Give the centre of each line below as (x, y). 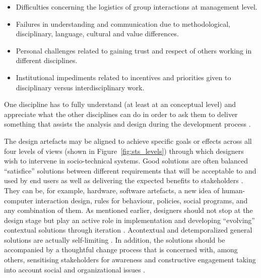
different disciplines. (47, 60)
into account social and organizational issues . (75, 269)
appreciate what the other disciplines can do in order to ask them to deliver (121, 114)
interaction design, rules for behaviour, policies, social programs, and (142, 200)
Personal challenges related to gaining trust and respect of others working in (134, 50)
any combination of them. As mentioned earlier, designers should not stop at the (128, 210)
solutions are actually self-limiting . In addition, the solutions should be (115, 239)
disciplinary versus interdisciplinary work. (80, 87)
